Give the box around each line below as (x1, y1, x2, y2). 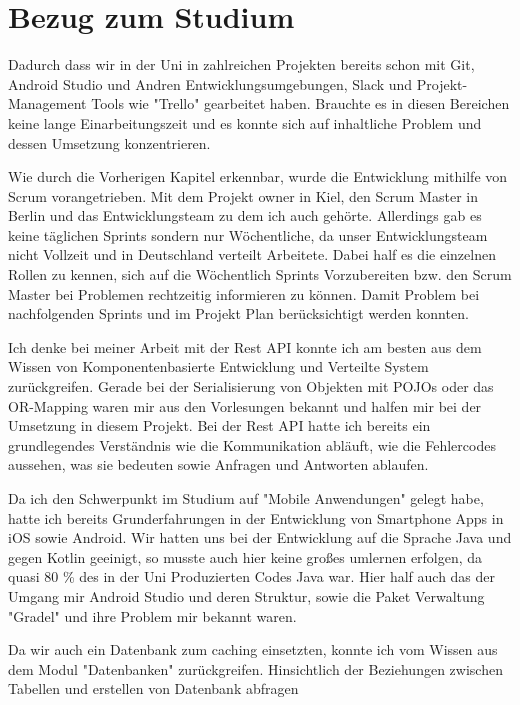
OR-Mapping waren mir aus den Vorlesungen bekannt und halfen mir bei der (8, 395, 482, 416)
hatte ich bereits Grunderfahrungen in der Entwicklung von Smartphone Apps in (8, 507, 504, 528)
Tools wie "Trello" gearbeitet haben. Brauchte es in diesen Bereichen (91, 93, 510, 114)
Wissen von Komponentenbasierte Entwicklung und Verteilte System (8, 356, 429, 377)
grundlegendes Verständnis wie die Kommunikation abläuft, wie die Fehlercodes (8, 434, 496, 455)
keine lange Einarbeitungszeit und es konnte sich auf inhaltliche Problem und (8, 112, 482, 133)
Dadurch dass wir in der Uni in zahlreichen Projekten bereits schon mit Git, (8, 54, 475, 75)
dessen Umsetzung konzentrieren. (8, 132, 211, 153)
